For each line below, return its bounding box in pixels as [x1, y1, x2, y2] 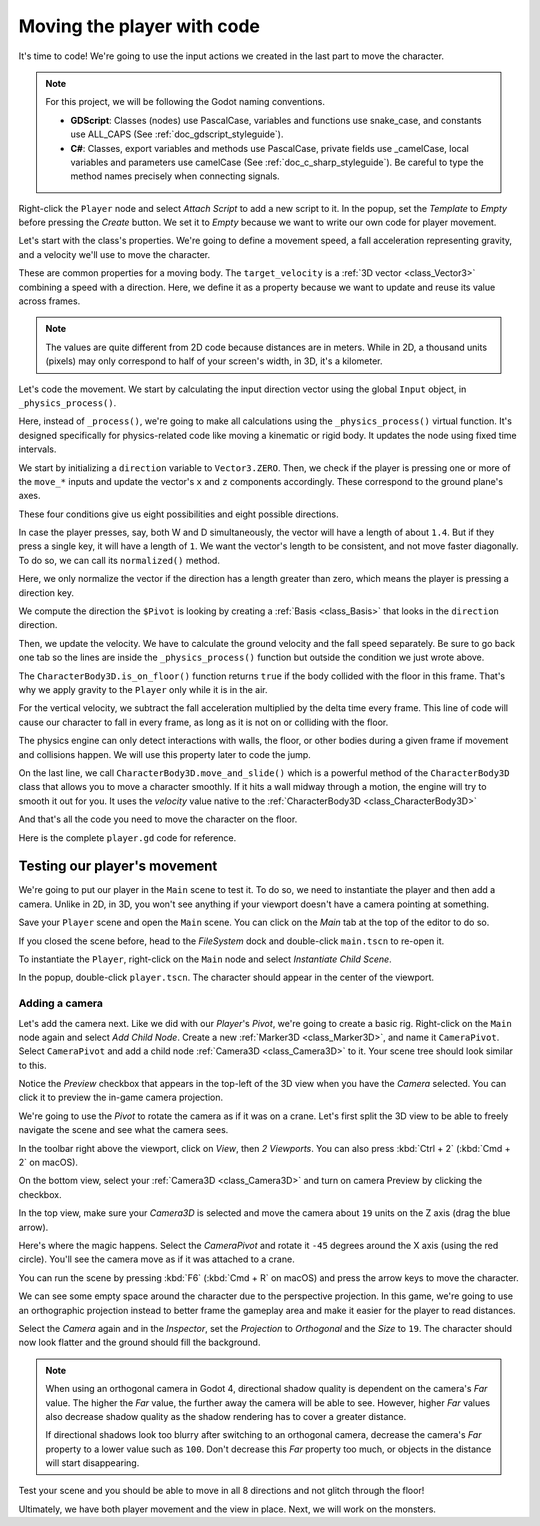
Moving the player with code [18, 15, 260, 37]
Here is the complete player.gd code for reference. [18, 831, 237, 844]
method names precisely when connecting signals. [70, 170, 280, 182]
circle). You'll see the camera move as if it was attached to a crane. [18, 1253, 295, 1265]
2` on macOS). [18, 1156, 79, 1169]
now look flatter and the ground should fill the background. [18, 1336, 261, 1349]
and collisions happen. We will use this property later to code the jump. [18, 748, 312, 760]
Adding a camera [18, 996, 104, 1010]
